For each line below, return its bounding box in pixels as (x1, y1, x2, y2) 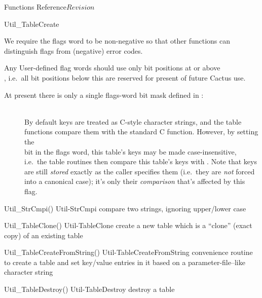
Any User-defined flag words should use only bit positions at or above (4, 62, 220, 73)
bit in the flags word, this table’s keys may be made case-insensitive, (24, 146, 237, 157)
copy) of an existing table (4, 230, 83, 240)
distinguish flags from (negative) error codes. (4, 45, 143, 56)
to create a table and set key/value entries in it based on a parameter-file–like (4, 256, 245, 267)
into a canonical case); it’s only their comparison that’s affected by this (24, 176, 245, 187)
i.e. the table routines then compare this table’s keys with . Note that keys (24, 156, 257, 167)
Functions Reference (4, 2, 67, 12)
